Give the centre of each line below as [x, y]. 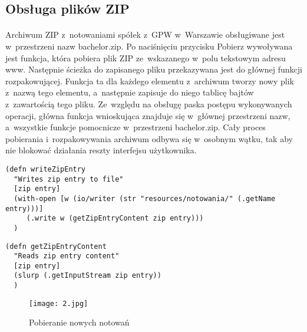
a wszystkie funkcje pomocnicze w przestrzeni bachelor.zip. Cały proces [136, 127]
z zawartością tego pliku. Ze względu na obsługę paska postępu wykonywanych [149, 103]
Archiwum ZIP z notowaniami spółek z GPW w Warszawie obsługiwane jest [145, 34]
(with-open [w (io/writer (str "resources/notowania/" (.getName [145, 198]
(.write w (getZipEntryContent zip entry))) [115, 218]
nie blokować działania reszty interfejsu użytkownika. [101, 150]
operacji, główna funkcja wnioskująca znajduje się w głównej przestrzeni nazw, [148, 115]
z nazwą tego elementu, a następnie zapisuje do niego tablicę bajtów [130, 92]
